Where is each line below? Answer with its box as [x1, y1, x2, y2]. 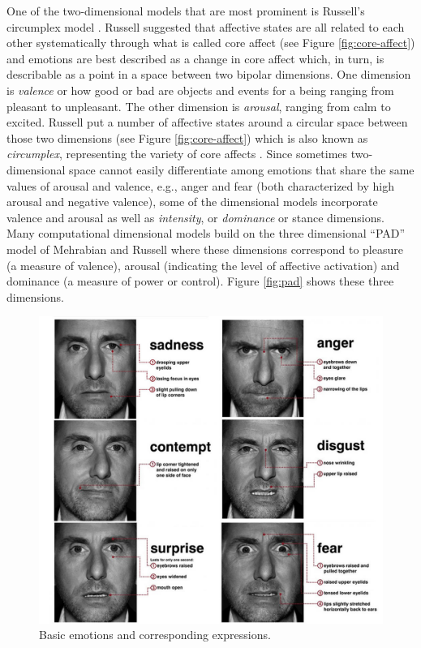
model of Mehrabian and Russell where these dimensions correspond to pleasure [6, 240, 403, 257]
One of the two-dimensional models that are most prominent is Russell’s [6, 2, 365, 19]
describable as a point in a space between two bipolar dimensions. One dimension [6, 66, 411, 83]
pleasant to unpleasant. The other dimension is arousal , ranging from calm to [6, 97, 391, 114]
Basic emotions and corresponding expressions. [39, 626, 271, 643]
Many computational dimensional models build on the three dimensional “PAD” [6, 225, 406, 242]
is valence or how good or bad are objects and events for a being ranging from [6, 81, 394, 98]
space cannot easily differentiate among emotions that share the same [69, 161, 415, 178]
